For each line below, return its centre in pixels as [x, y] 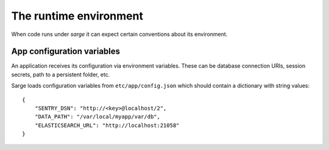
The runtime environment [77, 16]
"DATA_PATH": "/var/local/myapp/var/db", [97, 117]
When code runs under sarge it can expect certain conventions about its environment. [119, 34]
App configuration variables [66, 52]
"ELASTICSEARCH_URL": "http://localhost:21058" [107, 125]
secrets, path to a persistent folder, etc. [61, 74]
